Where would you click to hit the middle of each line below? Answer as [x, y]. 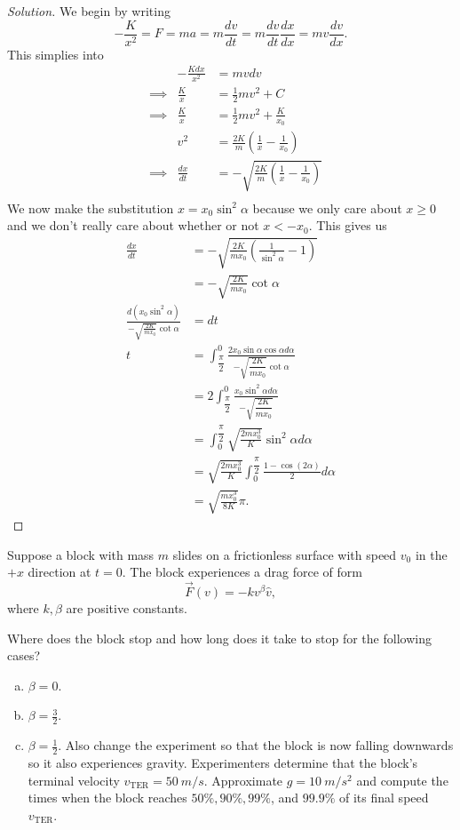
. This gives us [348, 225]
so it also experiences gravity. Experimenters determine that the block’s [223, 763]
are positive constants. [127, 608]
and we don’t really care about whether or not [133, 225]
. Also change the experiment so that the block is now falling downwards [256, 745]
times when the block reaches [107, 798]
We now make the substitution [91, 207]
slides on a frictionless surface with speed [285, 554]
